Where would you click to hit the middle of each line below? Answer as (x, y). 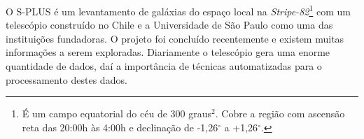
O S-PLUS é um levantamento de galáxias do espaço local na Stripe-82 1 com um (178, 10)
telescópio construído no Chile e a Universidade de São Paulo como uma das (169, 25)
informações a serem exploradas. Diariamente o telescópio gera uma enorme (168, 52)
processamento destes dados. (66, 79)
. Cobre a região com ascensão (280, 114)
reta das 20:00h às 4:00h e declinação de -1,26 (120, 127)
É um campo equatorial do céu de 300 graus (117, 114)
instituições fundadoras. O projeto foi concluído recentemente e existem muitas (175, 38)
